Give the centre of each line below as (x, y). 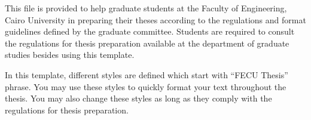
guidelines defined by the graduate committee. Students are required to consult (150, 31)
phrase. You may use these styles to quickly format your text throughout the (146, 86)
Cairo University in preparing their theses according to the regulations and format (155, 19)
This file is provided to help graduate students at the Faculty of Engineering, (146, 8)
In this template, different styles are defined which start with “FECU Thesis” (147, 74)
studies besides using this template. (70, 55)
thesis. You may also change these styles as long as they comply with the (138, 98)
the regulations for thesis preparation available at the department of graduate (147, 43)
